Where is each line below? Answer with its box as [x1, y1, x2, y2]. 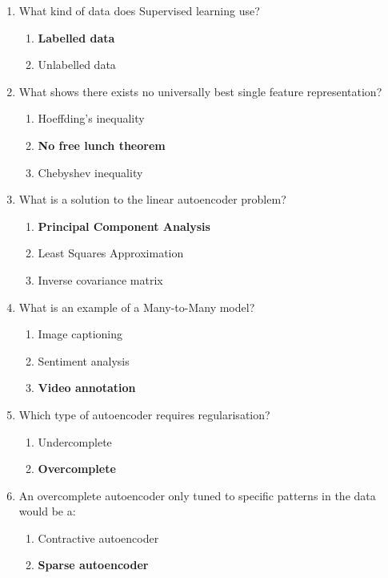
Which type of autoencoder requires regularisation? [18, 406, 270, 422]
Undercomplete [38, 433, 112, 450]
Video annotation [38, 379, 136, 396]
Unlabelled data [38, 56, 116, 73]
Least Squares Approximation [38, 245, 184, 261]
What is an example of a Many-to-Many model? [18, 298, 255, 315]
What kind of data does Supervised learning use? [18, 2, 260, 18]
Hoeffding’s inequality [38, 110, 145, 127]
